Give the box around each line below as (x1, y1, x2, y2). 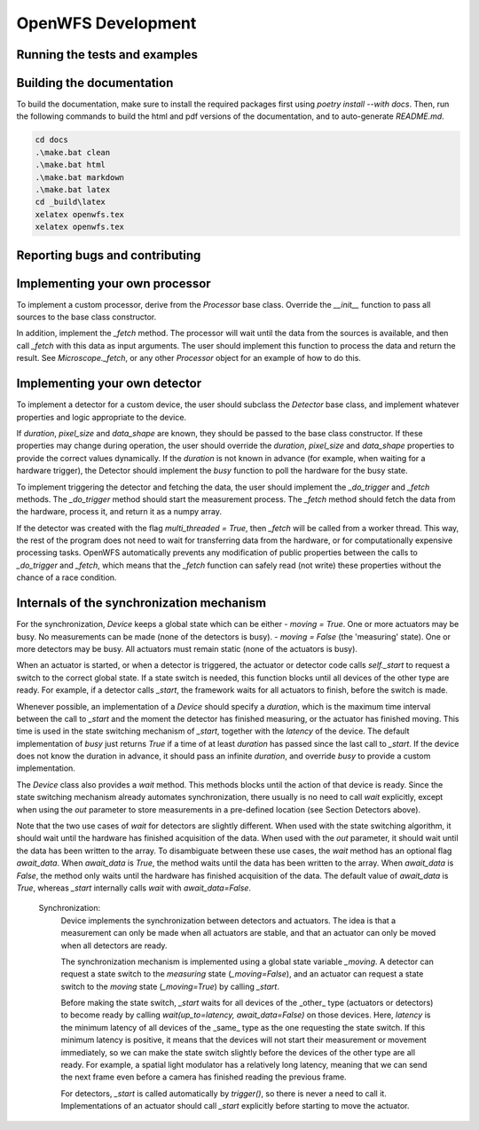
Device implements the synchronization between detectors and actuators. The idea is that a (60, 914, 397, 926)
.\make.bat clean (35, 147, 111, 157)
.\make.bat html (35, 160, 106, 170)
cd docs (35, 135, 68, 145)
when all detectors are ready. (60, 940, 168, 951)
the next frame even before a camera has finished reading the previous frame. (60, 1071, 347, 1082)
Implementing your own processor (16, 276, 212, 291)
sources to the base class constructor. (16, 311, 157, 323)
